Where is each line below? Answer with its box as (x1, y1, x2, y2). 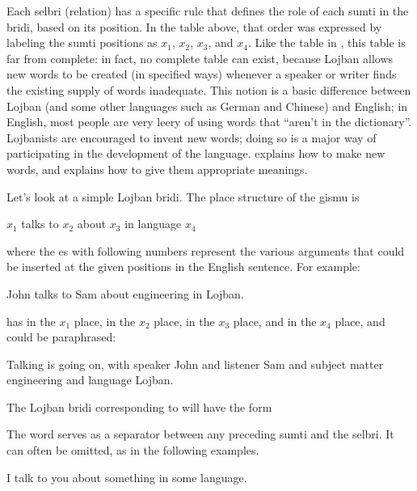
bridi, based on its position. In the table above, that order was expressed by (6, 18, 382, 35)
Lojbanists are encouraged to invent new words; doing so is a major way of (6, 129, 377, 146)
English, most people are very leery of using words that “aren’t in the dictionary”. (6, 113, 412, 130)
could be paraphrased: (6, 328, 116, 345)
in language (124, 215, 182, 232)
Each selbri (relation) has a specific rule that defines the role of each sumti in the (6, 2, 409, 19)
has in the (6, 312, 56, 329)
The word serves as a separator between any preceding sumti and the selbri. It (6, 425, 394, 442)
